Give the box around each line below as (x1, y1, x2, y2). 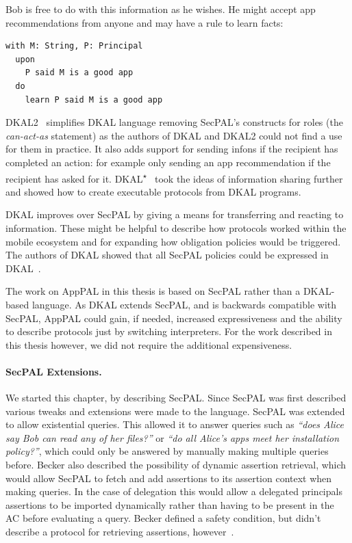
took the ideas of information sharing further (155, 171, 343, 185)
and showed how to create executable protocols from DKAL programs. (5, 184, 301, 198)
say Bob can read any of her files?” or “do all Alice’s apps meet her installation (5, 430, 340, 445)
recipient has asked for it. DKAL (5, 171, 143, 185)
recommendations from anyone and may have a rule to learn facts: (5, 15, 284, 29)
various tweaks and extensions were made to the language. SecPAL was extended (5, 403, 345, 418)
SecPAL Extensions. (5, 364, 102, 378)
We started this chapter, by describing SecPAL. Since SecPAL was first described (5, 390, 347, 405)
